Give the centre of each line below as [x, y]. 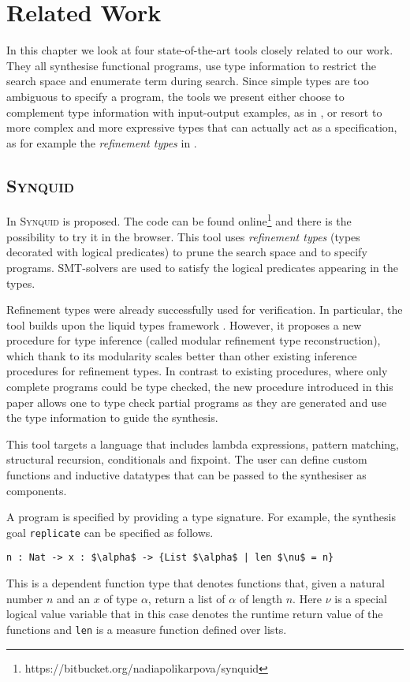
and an [74, 598]
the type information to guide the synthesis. [112, 417]
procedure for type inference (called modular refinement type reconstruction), [194, 340]
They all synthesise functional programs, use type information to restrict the [191, 65]
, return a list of [186, 598]
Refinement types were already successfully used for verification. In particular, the [205, 309]
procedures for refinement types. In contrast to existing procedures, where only [197, 371]
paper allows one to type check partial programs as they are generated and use [197, 402]
